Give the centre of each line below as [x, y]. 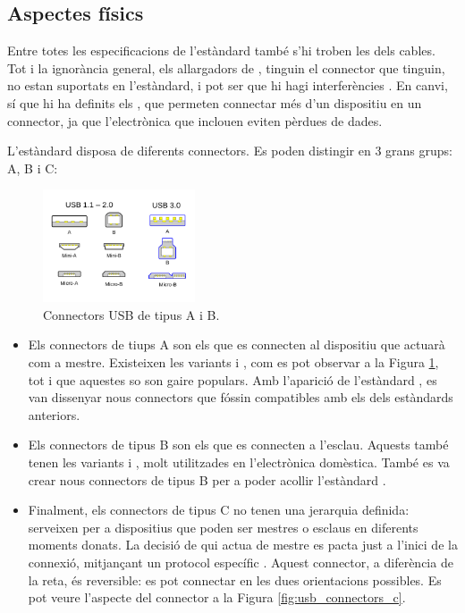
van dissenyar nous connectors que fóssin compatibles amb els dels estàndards [241, 397]
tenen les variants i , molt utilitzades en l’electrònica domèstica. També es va [239, 462]
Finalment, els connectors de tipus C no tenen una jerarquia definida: [219, 510]
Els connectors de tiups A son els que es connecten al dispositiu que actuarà [237, 344]
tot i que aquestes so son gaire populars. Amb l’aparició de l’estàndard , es [232, 379]
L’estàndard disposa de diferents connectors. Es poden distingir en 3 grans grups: [230, 151]
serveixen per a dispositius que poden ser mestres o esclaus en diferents [223, 527]
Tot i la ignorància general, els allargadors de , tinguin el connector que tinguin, [226, 67]
